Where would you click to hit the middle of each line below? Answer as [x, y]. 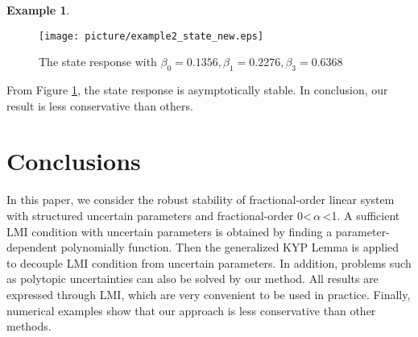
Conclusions [74, 161]
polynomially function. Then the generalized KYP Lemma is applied [230, 247]
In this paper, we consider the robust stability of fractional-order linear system [201, 200]
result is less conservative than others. [100, 105]
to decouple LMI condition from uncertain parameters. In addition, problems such [209, 262]
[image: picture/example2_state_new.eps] [151, 36]
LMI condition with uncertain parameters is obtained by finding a [170, 231]
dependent [32, 247]
